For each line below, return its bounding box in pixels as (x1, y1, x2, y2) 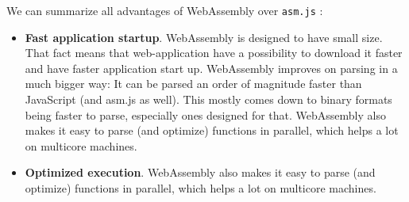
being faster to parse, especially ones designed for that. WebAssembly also (25, 106, 386, 123)
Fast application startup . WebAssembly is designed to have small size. (25, 29, 383, 45)
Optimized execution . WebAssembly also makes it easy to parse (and (25, 164, 376, 181)
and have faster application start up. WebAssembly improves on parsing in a (25, 59, 398, 76)
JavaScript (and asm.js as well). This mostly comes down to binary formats (25, 91, 392, 108)
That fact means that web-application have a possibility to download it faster (25, 44, 403, 61)
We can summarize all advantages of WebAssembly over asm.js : (6, 2, 323, 18)
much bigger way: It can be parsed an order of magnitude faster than (25, 75, 362, 92)
